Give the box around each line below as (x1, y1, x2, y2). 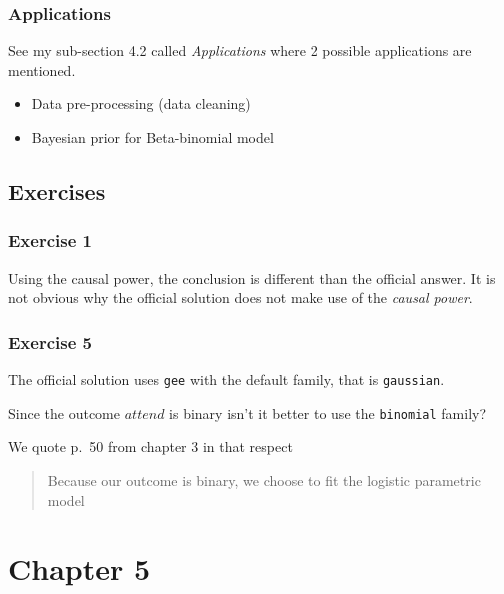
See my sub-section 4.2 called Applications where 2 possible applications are (8, 40, 472, 61)
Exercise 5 (8, 329, 92, 354)
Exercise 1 (8, 228, 92, 253)
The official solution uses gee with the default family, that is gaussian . (8, 369, 445, 389)
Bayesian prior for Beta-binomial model (31, 127, 274, 147)
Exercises (8, 175, 106, 206)
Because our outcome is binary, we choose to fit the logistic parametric (47, 469, 481, 490)
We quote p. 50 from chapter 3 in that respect (8, 436, 293, 457)
